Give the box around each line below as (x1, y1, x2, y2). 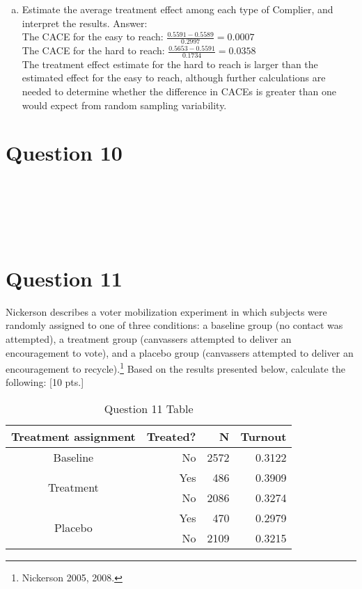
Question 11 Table (104, 400, 194, 417)
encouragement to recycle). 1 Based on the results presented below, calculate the (6, 360, 345, 376)
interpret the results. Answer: (22, 15, 148, 30)
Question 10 (6, 138, 123, 167)
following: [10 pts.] (6, 375, 84, 389)
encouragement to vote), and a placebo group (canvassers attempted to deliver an (6, 345, 354, 360)
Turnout (240, 428, 287, 444)
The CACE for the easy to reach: (22, 29, 164, 44)
